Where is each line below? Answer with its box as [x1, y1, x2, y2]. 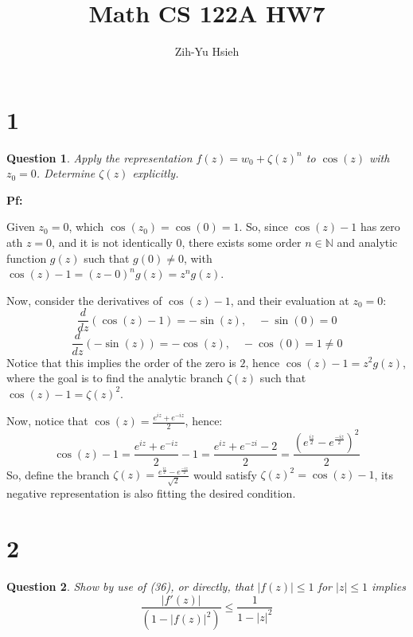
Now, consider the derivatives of [6, 291, 162, 308]
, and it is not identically [52, 234, 173, 251]
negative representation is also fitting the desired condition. [6, 485, 296, 502]
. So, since [239, 218, 288, 235]
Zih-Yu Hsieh [174, 43, 240, 60]
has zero [360, 218, 400, 235]
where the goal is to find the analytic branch [6, 369, 224, 386]
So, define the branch [6, 466, 110, 483]
